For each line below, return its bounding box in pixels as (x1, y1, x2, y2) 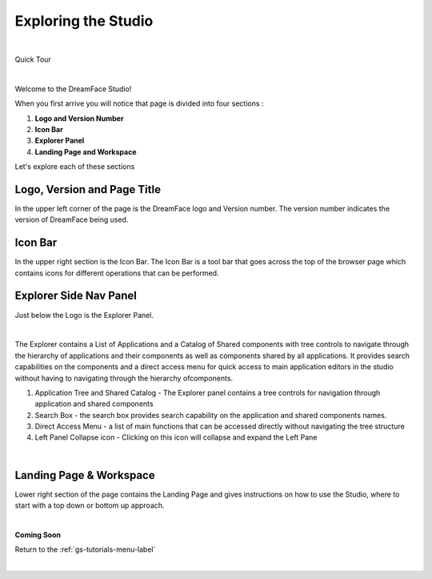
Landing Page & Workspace (14, 468, 155, 482)
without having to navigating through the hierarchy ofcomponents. (14, 373, 234, 383)
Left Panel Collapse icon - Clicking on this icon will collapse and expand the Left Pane (34, 432, 318, 442)
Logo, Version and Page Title (14, 183, 162, 196)
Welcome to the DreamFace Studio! (14, 84, 132, 94)
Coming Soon (14, 529, 62, 540)
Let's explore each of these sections (14, 162, 135, 171)
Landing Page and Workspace (34, 147, 137, 156)
